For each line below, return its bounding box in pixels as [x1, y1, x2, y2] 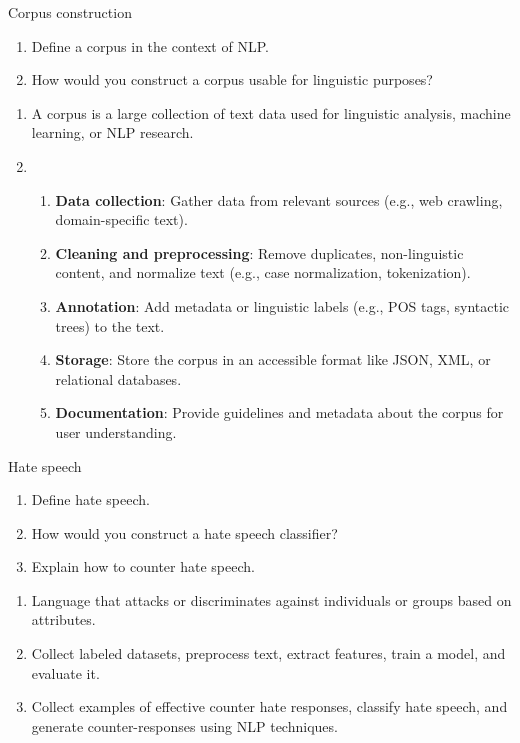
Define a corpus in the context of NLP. [31, 35, 269, 56]
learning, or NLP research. [31, 122, 194, 143]
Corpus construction [8, 2, 132, 22]
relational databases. [55, 368, 182, 389]
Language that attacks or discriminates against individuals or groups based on [31, 589, 512, 610]
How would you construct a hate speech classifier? [31, 522, 338, 543]
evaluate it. [31, 662, 100, 683]
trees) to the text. [55, 315, 165, 336]
